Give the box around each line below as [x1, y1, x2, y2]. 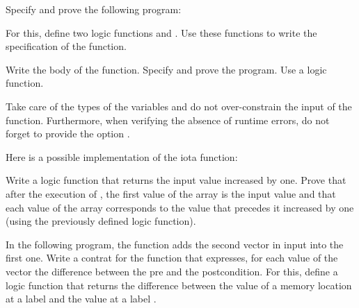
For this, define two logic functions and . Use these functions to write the [6, 25, 317, 40]
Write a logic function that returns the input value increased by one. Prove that [6, 173, 346, 187]
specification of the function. [6, 39, 127, 53]
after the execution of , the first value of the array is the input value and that [6, 186, 336, 200]
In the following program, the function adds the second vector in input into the [6, 237, 344, 251]
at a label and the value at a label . [6, 291, 157, 306]
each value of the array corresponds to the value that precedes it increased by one [6, 200, 354, 214]
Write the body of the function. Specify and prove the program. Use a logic [6, 62, 327, 76]
